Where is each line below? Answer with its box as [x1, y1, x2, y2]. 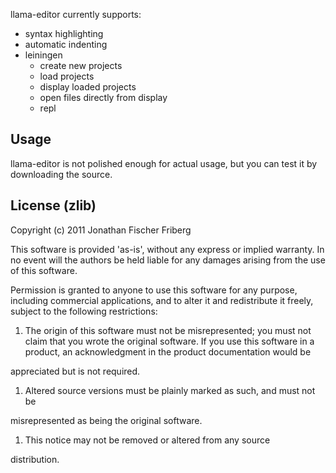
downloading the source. [10, 168, 113, 180]
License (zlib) [10, 197, 97, 214]
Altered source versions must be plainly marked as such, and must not [24, 384, 316, 396]
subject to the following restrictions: [10, 305, 158, 317]
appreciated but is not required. [10, 365, 141, 377]
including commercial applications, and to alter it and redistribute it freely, [10, 294, 314, 306]
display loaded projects [39, 81, 137, 93]
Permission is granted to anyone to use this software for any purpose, [10, 284, 298, 296]
